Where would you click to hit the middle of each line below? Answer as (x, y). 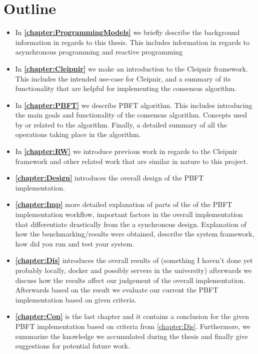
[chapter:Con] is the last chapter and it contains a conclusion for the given (132, 316)
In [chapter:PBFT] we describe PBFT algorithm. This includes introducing (134, 105)
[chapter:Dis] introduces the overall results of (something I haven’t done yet (134, 260)
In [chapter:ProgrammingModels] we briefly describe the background (127, 32)
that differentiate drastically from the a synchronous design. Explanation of (131, 224)
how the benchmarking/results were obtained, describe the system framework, (135, 234)
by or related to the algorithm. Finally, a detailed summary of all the (121, 124)
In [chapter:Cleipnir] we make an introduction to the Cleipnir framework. (131, 68)
